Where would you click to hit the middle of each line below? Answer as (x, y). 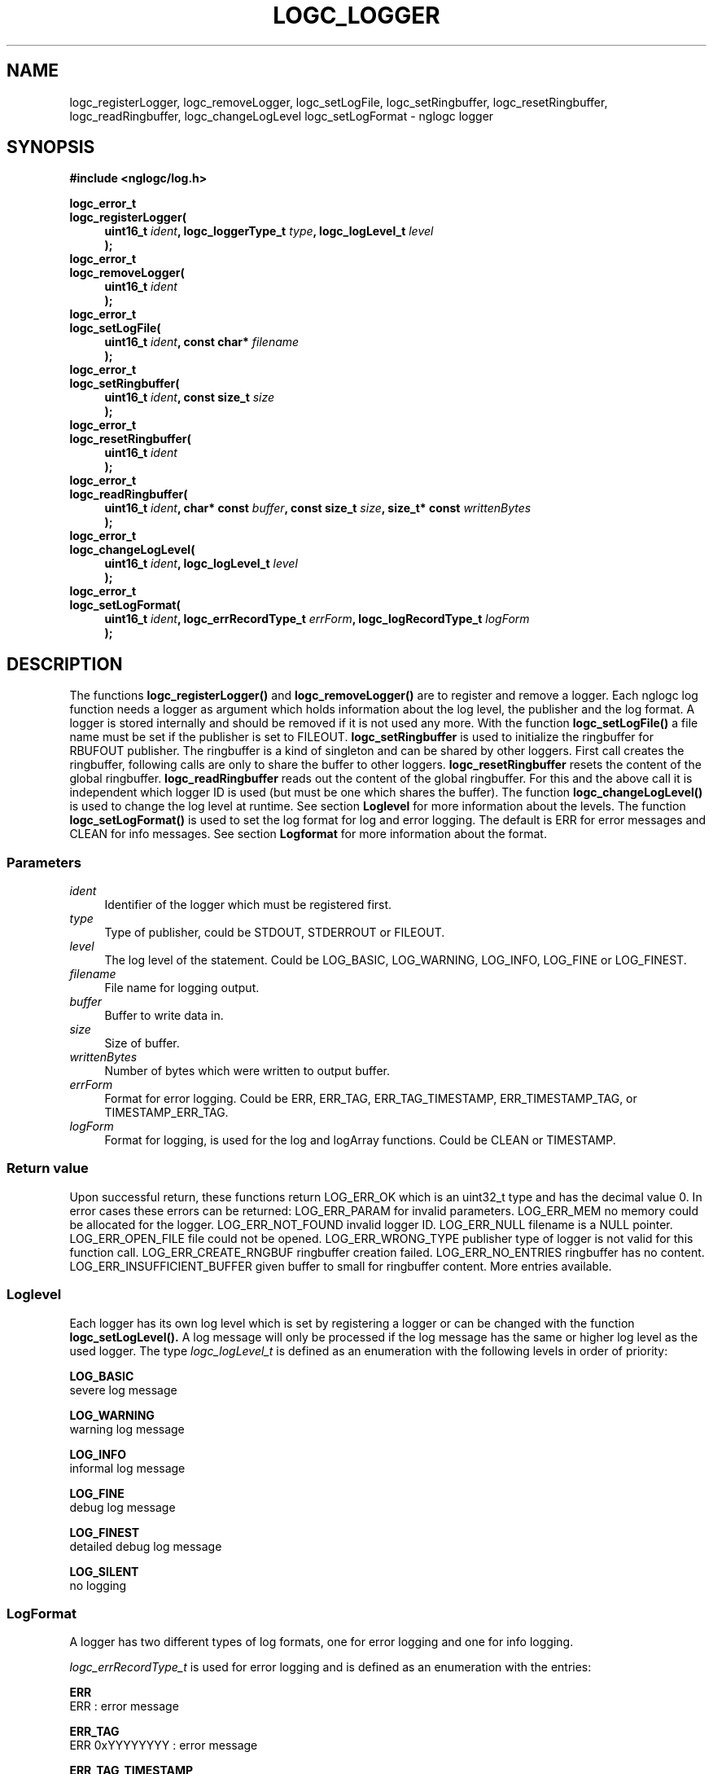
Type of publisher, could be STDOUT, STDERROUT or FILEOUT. (275, 933)
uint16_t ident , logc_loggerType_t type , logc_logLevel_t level (269, 231)
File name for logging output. (182, 988)
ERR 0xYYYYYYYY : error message (164, 1745)
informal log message (127, 1468)
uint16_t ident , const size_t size (190, 397)
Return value (48, 1168)
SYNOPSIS (51, 147)
